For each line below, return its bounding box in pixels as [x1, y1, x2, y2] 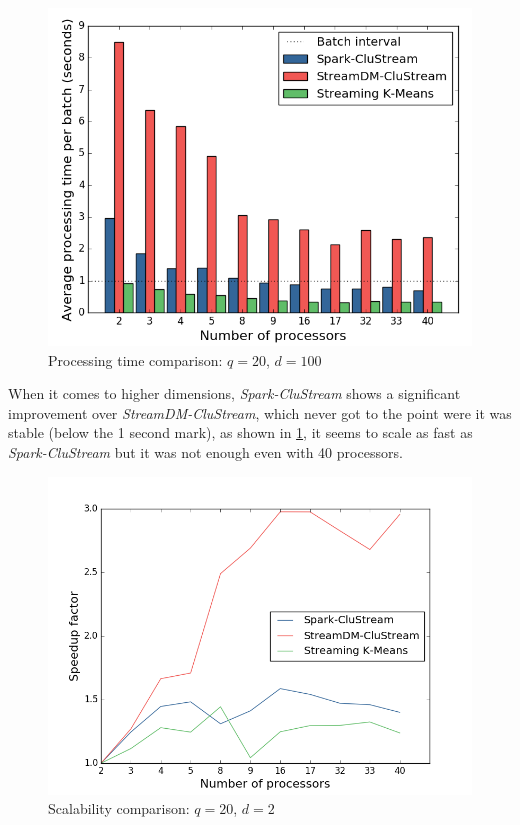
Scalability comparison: [48, 798, 190, 819]
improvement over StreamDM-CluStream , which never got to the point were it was [8, 402, 512, 423]
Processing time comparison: [48, 349, 223, 370]
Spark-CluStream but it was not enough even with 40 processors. [8, 441, 403, 462]
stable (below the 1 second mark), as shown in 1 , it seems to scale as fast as [8, 422, 473, 443]
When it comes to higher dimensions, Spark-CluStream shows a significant [8, 383, 461, 404]
